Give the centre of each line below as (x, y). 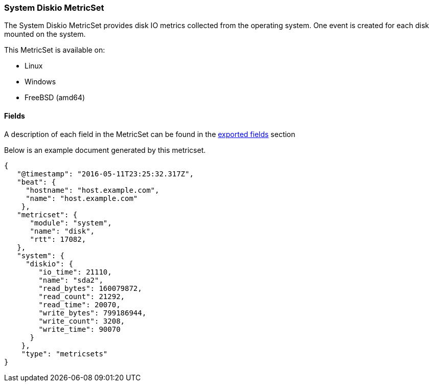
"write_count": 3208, (82, 321)
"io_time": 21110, (75, 272)
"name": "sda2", (71, 280)
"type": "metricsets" (64, 354)
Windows (40, 82)
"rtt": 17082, (58, 239)
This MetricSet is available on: (55, 50)
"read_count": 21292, (82, 296)
